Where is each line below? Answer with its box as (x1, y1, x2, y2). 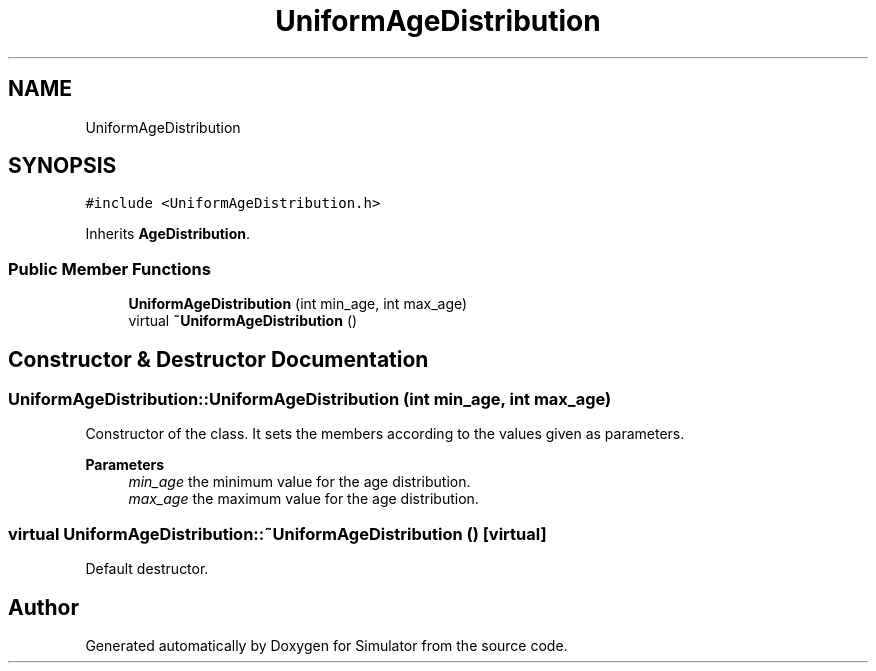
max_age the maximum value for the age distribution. (128, 490, 479, 508)
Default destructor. (85, 560, 209, 578)
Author (8, 594, 79, 620)
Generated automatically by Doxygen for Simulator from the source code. (85, 637, 568, 654)
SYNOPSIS (8, 153, 117, 179)
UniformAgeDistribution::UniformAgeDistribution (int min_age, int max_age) (8, 389, 612, 410)
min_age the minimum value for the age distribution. (128, 473, 471, 491)
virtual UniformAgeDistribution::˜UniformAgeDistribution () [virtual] (8, 523, 547, 544)
